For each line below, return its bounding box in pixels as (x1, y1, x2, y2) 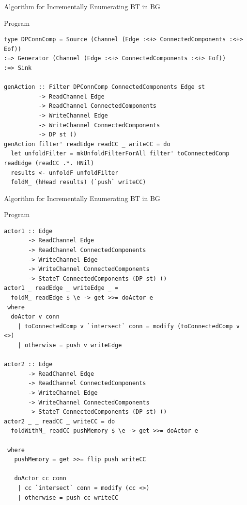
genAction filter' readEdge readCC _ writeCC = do (4, 140, 170, 148)
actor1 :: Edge (4, 227, 53, 235)
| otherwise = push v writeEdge (17, 342, 122, 349)
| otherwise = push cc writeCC (17, 494, 119, 501)
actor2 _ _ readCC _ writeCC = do (4, 418, 115, 425)
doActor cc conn (14, 475, 66, 482)
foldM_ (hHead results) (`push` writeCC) (11, 179, 146, 186)
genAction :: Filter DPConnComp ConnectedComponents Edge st (4, 84, 205, 91)
